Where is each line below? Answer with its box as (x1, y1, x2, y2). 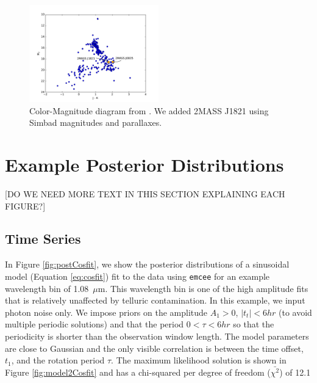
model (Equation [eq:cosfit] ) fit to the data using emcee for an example (5, 269, 270, 282)
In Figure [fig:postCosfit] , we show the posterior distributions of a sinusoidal (5, 258, 290, 271)
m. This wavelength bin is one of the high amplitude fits (98, 282, 308, 294)
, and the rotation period (11, 354, 105, 367)
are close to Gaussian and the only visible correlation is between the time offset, (5, 341, 304, 354)
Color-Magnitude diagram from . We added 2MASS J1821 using (29, 104, 269, 117)
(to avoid (279, 305, 312, 318)
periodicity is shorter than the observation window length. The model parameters (5, 329, 309, 342)
